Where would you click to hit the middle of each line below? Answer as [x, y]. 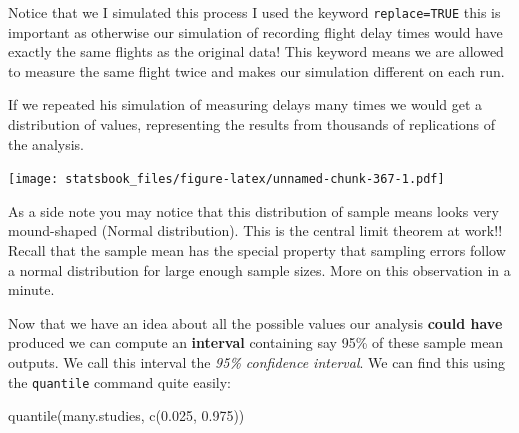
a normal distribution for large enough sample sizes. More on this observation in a [259, 269]
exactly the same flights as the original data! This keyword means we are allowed [256, 51]
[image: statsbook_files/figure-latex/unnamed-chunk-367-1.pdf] [226, 179]
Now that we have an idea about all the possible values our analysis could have [255, 322]
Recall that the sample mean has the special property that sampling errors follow [257, 250]
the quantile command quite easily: [120, 381]
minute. [31, 289]
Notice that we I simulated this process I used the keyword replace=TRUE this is [254, 12]
